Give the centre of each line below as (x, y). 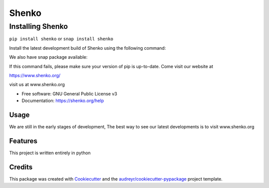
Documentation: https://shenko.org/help (63, 101)
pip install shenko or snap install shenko (61, 39)
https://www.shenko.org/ (35, 75)
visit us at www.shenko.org (37, 85)
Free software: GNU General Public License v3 (69, 94)
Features (23, 141)
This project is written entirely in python (50, 153)
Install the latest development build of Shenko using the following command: (88, 48)
